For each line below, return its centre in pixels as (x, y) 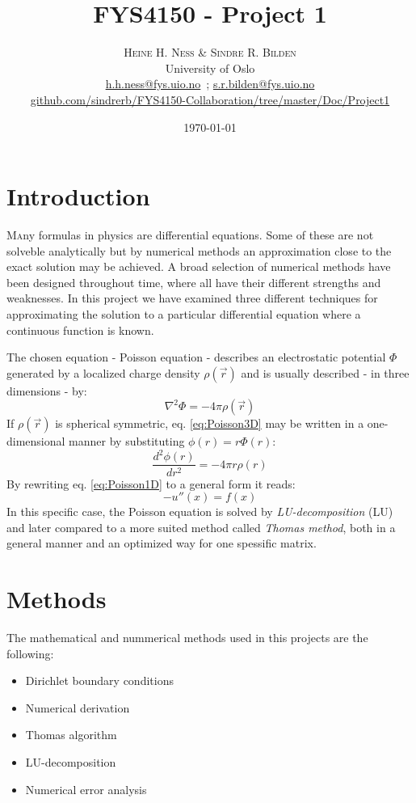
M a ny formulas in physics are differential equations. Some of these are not (190, 235)
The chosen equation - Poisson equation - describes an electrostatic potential (196, 357)
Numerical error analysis (86, 789)
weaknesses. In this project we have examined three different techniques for (192, 298)
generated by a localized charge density (103, 372)
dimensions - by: (47, 390)
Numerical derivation (78, 707)
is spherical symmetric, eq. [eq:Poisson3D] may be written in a (210, 423)
